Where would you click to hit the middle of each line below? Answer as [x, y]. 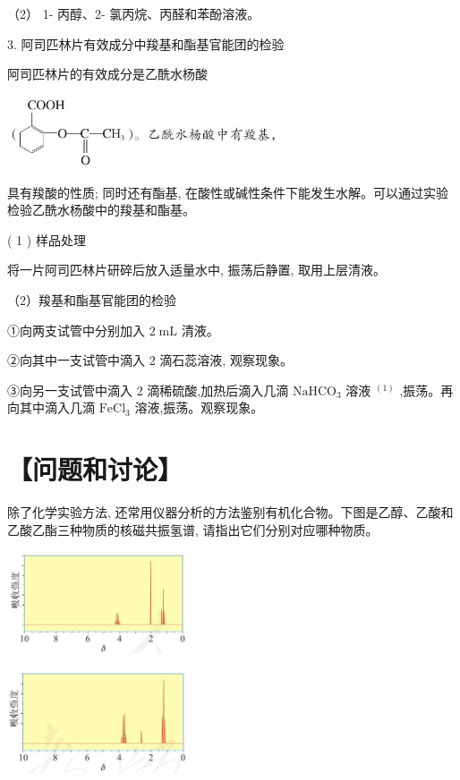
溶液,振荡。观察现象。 [199, 407]
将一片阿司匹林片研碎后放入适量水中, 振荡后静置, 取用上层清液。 [197, 270]
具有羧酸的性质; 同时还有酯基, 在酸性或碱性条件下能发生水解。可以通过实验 [228, 192]
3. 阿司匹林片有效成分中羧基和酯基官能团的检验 [146, 43]
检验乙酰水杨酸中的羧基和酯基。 [101, 210]
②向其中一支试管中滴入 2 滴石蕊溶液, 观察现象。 [150, 360]
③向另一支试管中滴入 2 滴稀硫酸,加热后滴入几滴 [148, 390]
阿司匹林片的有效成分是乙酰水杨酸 [107, 74]
